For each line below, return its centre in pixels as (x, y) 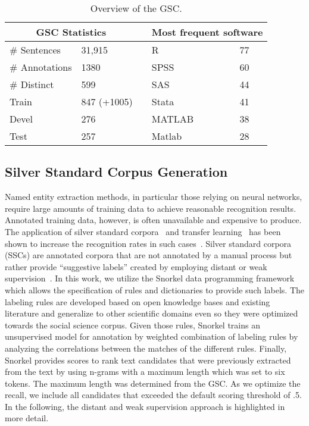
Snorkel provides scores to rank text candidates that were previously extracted (148, 360)
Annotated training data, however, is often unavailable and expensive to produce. (153, 220)
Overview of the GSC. (136, 8)
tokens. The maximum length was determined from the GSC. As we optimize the (153, 383)
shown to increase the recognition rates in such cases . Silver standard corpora (148, 243)
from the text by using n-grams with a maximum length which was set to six (145, 372)
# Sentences (35, 50)
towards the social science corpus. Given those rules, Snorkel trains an (132, 325)
